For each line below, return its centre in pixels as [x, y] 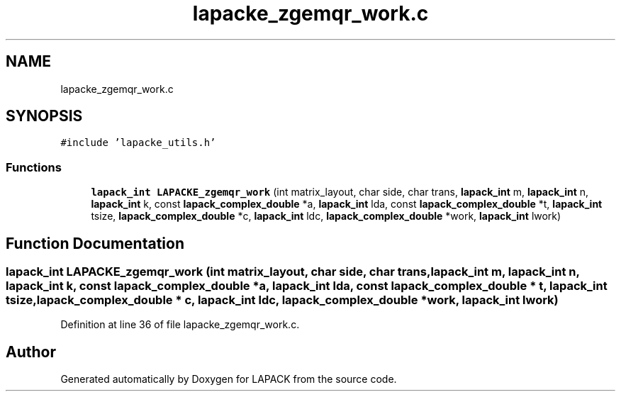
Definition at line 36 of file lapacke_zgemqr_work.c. [180, 325]
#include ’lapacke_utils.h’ [138, 143]
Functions [34, 167]
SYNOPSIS [44, 116]
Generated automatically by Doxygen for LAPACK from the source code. [229, 379]
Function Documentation [95, 243]
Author [31, 352]
